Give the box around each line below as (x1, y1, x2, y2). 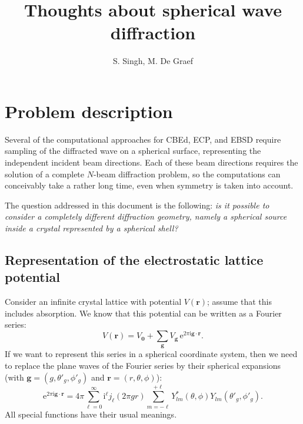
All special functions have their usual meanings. (5, 408, 177, 420)
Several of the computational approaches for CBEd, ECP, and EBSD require (5, 133, 281, 145)
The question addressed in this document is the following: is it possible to (5, 198, 269, 211)
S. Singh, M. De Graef (112, 55, 194, 67)
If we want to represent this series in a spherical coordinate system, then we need (5, 348, 298, 360)
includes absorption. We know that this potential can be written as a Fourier (5, 307, 282, 319)
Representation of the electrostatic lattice (5, 250, 264, 268)
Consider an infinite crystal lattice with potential (5, 295, 182, 308)
